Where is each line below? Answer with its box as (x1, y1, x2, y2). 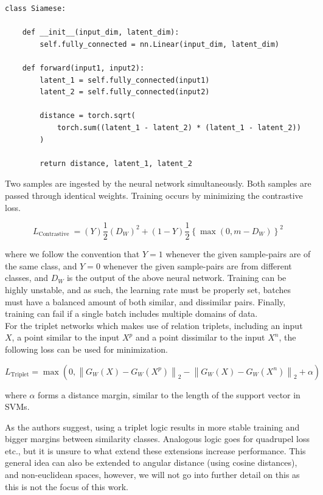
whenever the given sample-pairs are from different (103, 259, 292, 272)
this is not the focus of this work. (5, 480, 128, 493)
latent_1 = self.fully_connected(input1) (40, 75, 210, 85)
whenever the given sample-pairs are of (165, 247, 311, 260)
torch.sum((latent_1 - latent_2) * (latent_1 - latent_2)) (57, 123, 301, 132)
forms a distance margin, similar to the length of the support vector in (38, 388, 300, 401)
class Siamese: (5, 4, 66, 13)
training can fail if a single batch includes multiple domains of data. (5, 307, 258, 320)
